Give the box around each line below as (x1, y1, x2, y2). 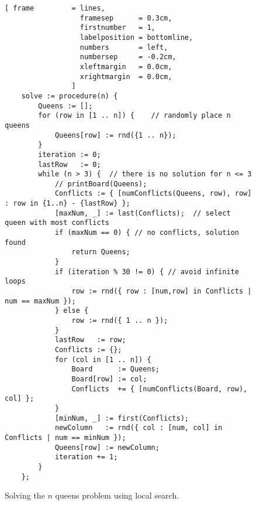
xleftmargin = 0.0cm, (79, 62, 172, 71)
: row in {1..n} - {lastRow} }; (5, 199, 130, 208)
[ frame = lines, (5, 4, 105, 12)
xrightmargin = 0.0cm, (79, 72, 172, 81)
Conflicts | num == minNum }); (5, 433, 126, 442)
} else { (54, 306, 89, 315)
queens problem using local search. (55, 489, 179, 501)
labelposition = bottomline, (79, 33, 193, 42)
